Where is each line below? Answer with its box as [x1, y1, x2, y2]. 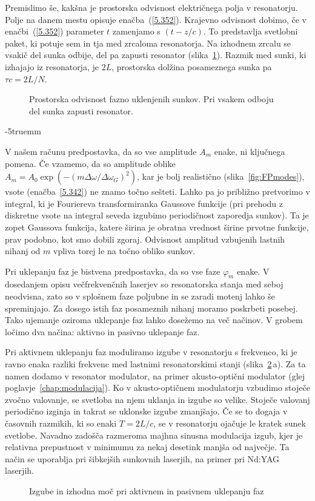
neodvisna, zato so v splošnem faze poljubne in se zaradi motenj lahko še [5, 290, 275, 303]
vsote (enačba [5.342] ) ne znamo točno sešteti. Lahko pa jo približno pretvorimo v [5, 185, 310, 198]
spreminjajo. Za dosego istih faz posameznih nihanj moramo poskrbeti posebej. [5, 301, 298, 314]
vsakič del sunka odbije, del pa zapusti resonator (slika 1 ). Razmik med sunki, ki [5, 48, 307, 61]
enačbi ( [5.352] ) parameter [5, 25, 104, 38]
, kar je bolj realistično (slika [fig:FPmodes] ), [136, 170, 305, 183]
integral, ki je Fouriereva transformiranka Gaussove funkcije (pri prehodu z [5, 197, 283, 209]
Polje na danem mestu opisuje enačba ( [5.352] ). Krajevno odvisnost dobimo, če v [5, 13, 307, 25]
